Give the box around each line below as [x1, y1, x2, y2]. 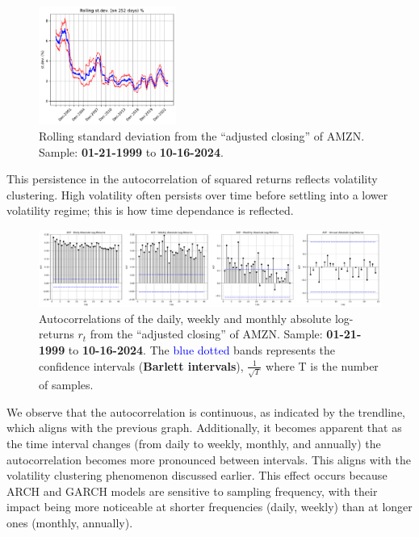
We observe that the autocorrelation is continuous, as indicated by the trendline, [6, 403, 405, 420]
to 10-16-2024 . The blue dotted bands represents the [68, 341, 336, 358]
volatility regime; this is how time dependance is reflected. [6, 202, 294, 219]
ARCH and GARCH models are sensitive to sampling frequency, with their [6, 482, 378, 499]
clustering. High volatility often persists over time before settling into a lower [6, 186, 388, 203]
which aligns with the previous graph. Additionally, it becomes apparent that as [6, 419, 402, 436]
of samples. [39, 376, 94, 393]
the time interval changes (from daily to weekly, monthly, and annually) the [6, 434, 381, 451]
